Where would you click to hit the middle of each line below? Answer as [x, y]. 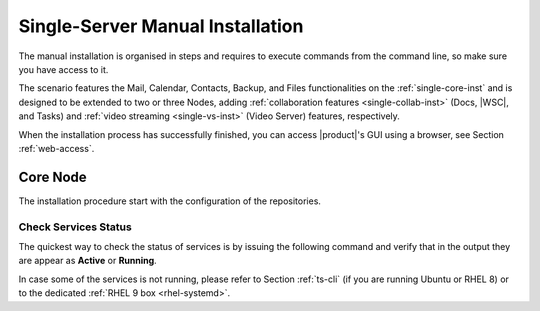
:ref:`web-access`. [56, 148]
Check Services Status [75, 227]
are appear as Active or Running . [87, 261]
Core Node [52, 176]
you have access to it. [63, 69]
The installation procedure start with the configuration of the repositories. [170, 201]
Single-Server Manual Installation [161, 26]
